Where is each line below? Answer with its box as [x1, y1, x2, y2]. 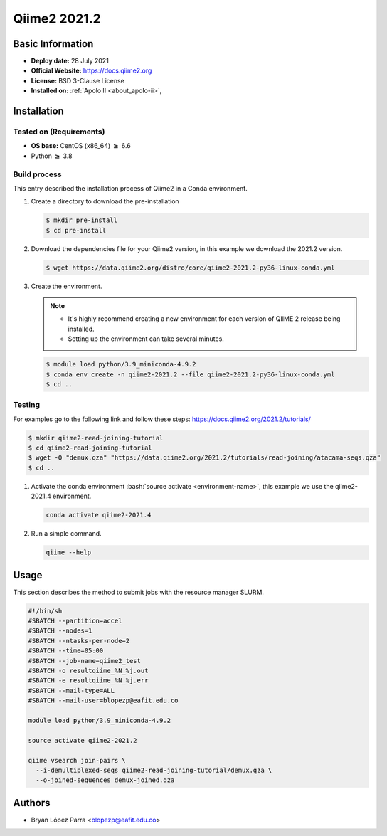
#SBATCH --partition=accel [28, 617, 122, 625]
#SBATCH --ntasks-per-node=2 [28, 637, 130, 645]
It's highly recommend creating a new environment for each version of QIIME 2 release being [68, 314, 341, 323]
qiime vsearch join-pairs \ [28, 756, 126, 764]
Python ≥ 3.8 [31, 152, 73, 160]
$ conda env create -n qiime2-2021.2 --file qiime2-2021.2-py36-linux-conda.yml [46, 370, 335, 379]
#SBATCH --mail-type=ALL [28, 687, 115, 694]
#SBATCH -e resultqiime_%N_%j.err [28, 677, 149, 684]
